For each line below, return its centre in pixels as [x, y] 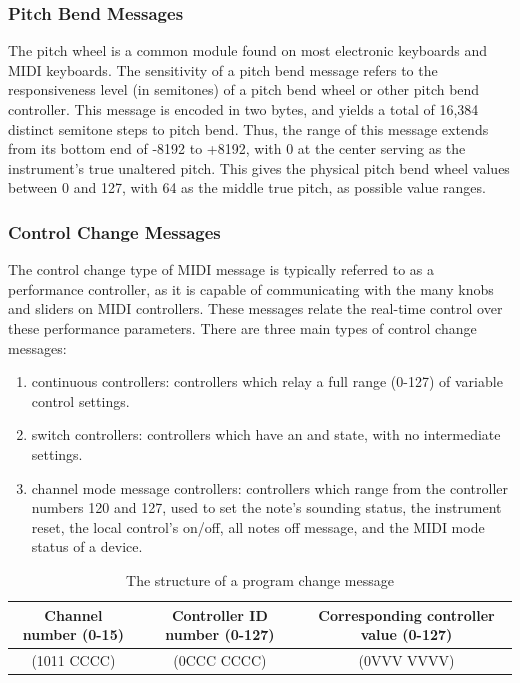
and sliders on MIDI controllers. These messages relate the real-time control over [255, 308]
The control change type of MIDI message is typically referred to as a [221, 269]
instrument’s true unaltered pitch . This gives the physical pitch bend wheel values [259, 167]
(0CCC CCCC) [220, 659]
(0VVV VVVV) [406, 659]
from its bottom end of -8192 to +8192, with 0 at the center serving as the [237, 148]
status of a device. [87, 546]
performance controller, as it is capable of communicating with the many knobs [251, 288]
